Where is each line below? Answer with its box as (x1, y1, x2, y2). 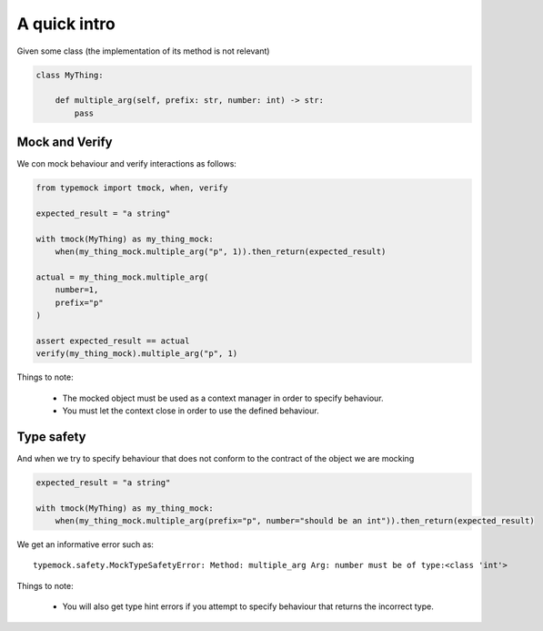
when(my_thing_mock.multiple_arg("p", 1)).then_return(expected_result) (55, 247, 387, 257)
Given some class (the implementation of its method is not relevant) (16, 46, 270, 56)
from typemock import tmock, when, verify (35, 183, 228, 193)
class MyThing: (35, 69, 104, 80)
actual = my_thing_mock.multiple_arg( (35, 271, 209, 282)
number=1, (55, 285, 99, 295)
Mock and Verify (16, 135, 113, 150)
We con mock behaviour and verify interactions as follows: (16, 158, 236, 169)
